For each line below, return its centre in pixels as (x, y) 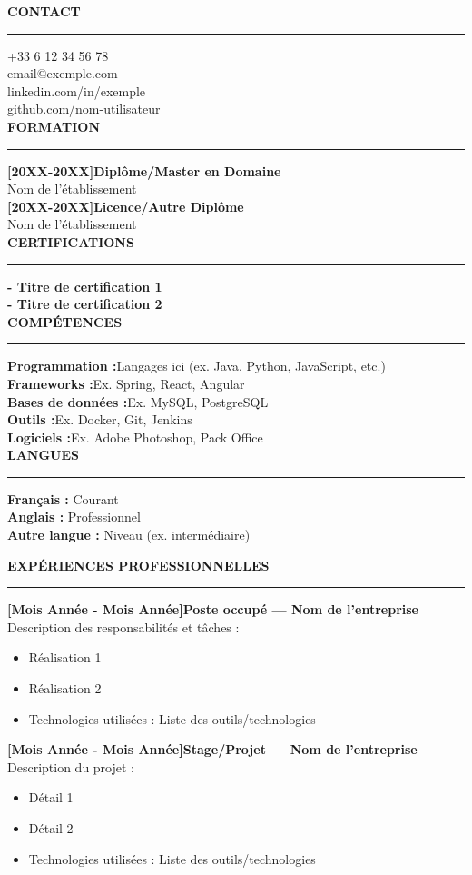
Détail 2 (51, 828)
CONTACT (44, 11)
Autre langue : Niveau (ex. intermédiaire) (129, 535)
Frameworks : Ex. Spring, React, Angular (126, 383)
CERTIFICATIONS (71, 241)
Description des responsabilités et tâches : (123, 626)
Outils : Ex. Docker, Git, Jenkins (100, 419)
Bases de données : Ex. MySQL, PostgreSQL (138, 401)
